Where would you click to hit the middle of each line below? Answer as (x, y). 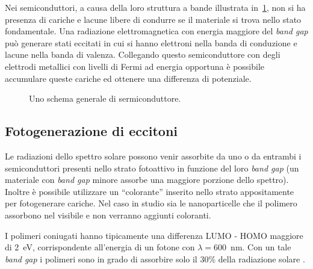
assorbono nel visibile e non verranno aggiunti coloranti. (108, 215)
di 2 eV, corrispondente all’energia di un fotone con (100, 247)
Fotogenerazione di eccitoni (91, 131)
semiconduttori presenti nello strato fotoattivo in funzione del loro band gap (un (152, 168)
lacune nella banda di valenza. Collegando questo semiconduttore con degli (143, 54)
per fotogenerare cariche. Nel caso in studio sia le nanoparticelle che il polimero (151, 203)
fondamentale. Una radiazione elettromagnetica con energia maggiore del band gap (156, 31)
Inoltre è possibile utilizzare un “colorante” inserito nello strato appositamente (150, 191)
